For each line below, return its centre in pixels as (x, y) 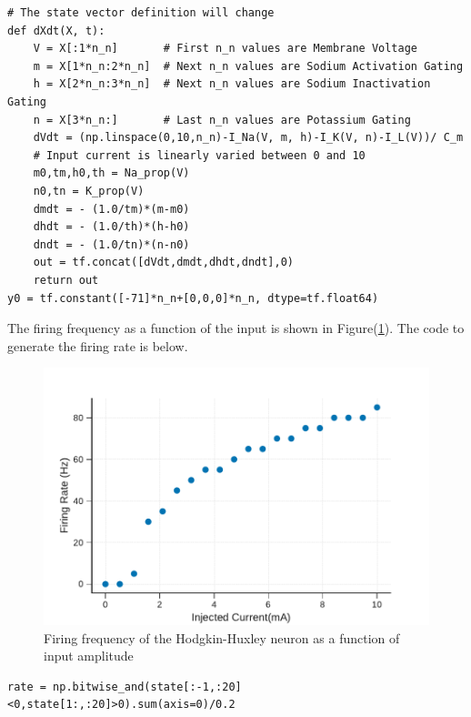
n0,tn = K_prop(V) (89, 191)
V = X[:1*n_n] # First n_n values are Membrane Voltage (225, 49)
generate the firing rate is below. (98, 345)
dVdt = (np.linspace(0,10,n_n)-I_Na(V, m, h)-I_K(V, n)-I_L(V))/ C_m (248, 138)
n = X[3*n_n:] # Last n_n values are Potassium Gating (222, 120)
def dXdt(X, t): (56, 30)
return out (66, 280)
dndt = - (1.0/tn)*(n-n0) (111, 244)
